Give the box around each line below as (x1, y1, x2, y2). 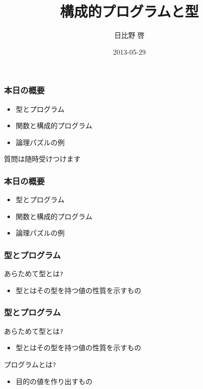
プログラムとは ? (4, 359, 56, 369)
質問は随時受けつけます (4, 154, 81, 164)
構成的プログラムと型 (60, 1, 199, 21)
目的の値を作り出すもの (15, 376, 93, 386)
